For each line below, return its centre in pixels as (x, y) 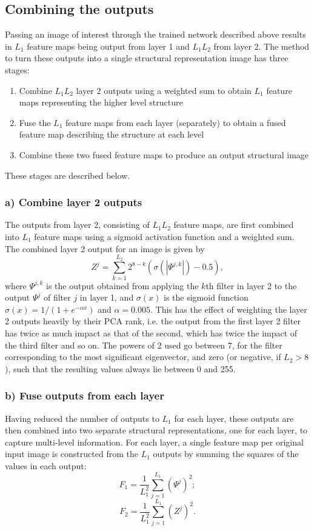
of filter (57, 297)
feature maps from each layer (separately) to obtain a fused (175, 122)
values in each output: (46, 466)
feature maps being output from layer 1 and (108, 46)
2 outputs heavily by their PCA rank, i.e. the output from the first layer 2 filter (153, 321)
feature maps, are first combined (234, 225)
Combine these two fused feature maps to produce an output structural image (164, 154)
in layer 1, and (107, 297)
